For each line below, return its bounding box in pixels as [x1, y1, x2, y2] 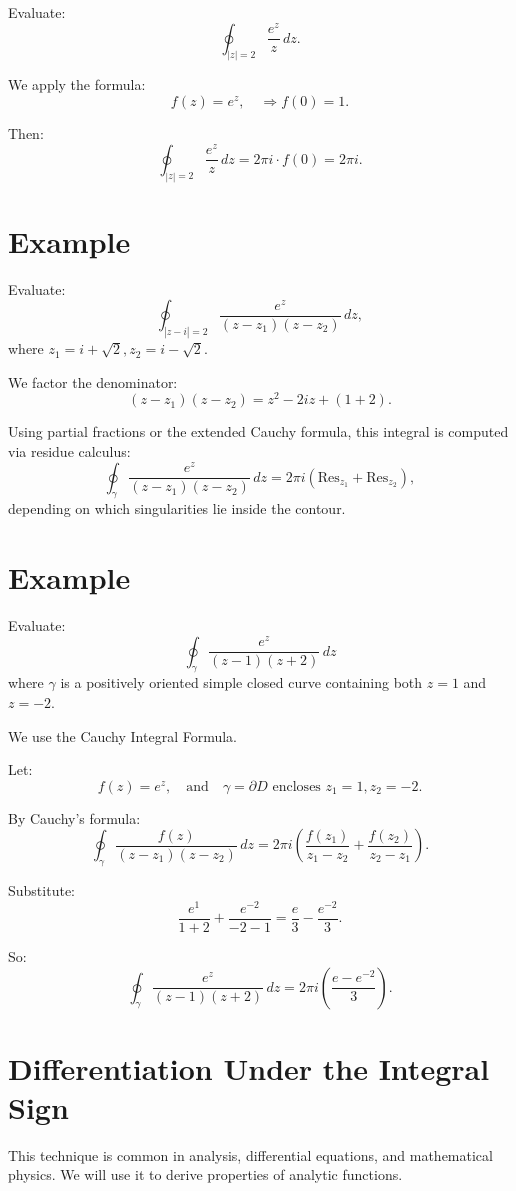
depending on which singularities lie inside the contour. [8, 498, 346, 519]
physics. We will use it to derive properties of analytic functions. [8, 1164, 403, 1185]
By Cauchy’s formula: [8, 807, 141, 828]
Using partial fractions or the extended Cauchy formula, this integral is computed [8, 421, 509, 442]
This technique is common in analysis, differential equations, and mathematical [8, 1144, 493, 1165]
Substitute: [8, 880, 75, 901]
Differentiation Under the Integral [8, 1047, 490, 1088]
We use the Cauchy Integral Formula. [8, 725, 238, 746]
